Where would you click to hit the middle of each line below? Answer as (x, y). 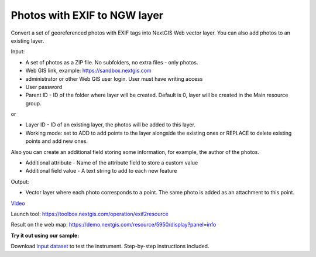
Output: (20, 181)
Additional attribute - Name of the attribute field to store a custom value (112, 163)
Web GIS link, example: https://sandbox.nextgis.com (88, 71)
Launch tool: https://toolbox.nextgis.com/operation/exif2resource (90, 214)
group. (33, 103)
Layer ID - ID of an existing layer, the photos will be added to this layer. (111, 125)
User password (44, 87)
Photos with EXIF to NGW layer (87, 15)
